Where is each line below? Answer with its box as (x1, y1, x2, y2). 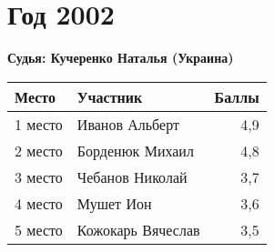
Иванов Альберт (76, 113, 179, 135)
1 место (15, 113, 63, 135)
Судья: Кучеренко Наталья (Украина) (7, 48, 234, 67)
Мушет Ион (76, 192, 152, 214)
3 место (15, 166, 63, 187)
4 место (15, 192, 63, 214)
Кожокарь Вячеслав (76, 218, 200, 240)
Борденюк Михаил (76, 139, 194, 161)
